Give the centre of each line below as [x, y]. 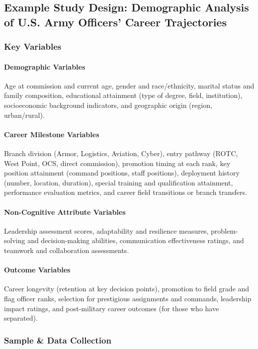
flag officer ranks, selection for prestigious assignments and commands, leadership [128, 298]
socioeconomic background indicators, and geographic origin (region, [108, 105]
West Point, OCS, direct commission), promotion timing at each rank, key [117, 163]
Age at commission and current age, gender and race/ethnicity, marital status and [129, 85]
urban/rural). [24, 115]
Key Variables [33, 46]
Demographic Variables [45, 66]
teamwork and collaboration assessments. [67, 250]
